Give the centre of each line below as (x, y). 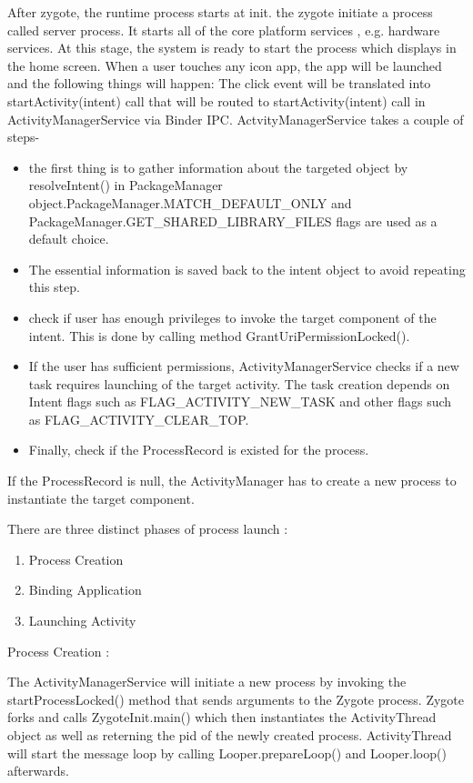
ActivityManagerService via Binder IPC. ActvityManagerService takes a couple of (236, 119)
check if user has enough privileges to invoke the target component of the (232, 317)
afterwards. (38, 771)
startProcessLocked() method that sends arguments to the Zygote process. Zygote (236, 699)
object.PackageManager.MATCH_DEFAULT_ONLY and (190, 202)
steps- (24, 137)
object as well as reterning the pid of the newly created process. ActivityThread (230, 735)
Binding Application (85, 590)
